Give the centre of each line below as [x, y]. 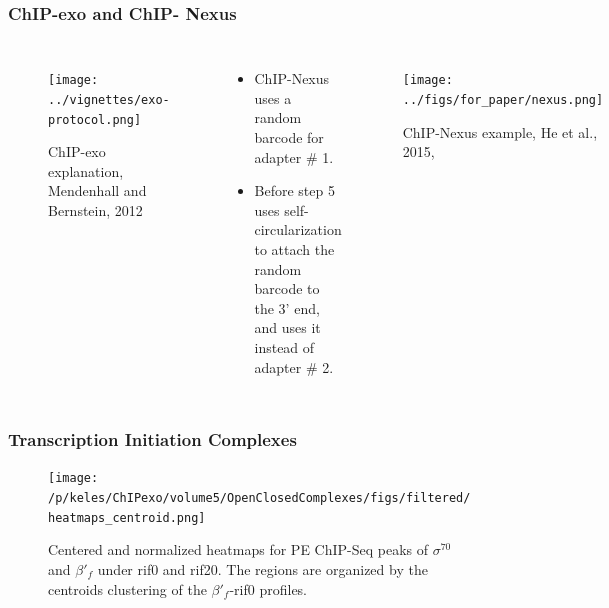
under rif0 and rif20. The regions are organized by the [262, 568]
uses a [273, 97]
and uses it [287, 327]
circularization [298, 229]
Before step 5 [294, 190]
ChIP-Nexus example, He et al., [500, 131]
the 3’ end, [287, 307]
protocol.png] [95, 119]
